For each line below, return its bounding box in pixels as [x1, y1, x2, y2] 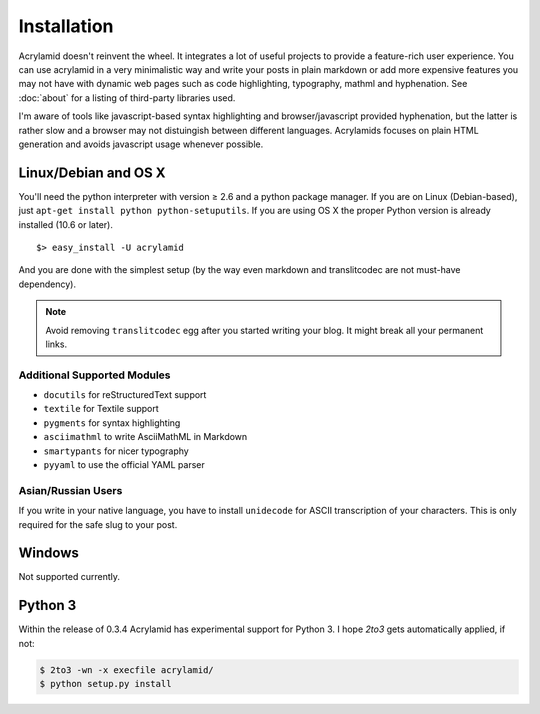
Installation [18, 15, 114, 37]
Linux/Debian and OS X [18, 164, 166, 181]
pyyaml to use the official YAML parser [43, 459, 205, 471]
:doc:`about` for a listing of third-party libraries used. [18, 91, 236, 104]
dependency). [18, 278, 77, 290]
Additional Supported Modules [18, 368, 171, 382]
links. [45, 338, 68, 350]
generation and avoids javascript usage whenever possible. [18, 138, 264, 150]
